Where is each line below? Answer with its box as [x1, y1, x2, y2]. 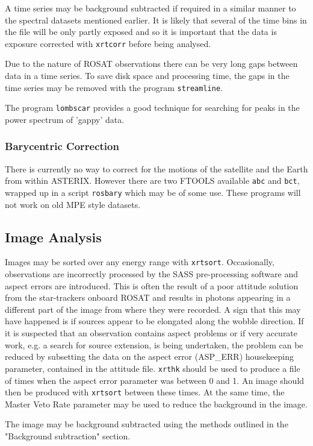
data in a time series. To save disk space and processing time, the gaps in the [5, 69, 290, 82]
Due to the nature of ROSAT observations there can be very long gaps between [5, 57, 298, 70]
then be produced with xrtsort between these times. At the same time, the [5, 386, 285, 398]
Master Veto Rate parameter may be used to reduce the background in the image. [5, 397, 308, 410]
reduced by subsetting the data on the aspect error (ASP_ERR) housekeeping [5, 350, 294, 363]
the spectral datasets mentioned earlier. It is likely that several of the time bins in [5, 13, 307, 26]
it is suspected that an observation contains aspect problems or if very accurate [5, 327, 298, 339]
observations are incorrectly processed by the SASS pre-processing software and [5, 268, 298, 280]
